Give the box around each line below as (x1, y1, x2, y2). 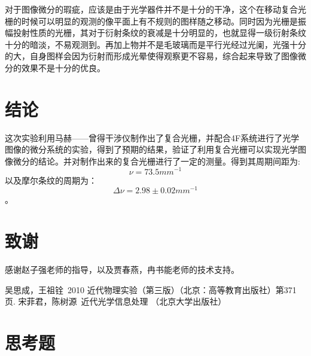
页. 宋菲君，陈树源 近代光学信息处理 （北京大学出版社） (5, 295, 227, 308)
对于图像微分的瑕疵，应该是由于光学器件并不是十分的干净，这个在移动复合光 (5, 3, 306, 15)
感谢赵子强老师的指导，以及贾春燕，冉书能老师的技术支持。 (5, 263, 239, 275)
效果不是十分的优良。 (21, 61, 105, 74)
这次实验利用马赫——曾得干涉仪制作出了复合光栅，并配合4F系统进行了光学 (5, 131, 300, 144)
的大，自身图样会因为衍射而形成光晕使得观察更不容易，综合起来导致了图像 (5, 50, 298, 62)
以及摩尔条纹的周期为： (5, 174, 97, 186)
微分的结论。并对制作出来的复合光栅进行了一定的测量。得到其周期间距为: (13, 154, 300, 167)
